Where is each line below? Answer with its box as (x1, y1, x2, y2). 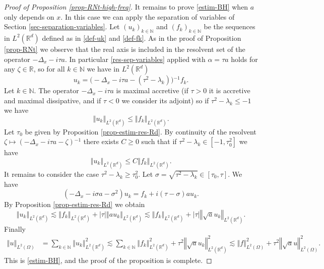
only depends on (4, 11, 54, 22)
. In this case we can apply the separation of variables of (60, 11, 235, 22)
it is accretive (209, 85, 250, 96)
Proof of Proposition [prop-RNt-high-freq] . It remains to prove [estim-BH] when (4, 2, 248, 12)
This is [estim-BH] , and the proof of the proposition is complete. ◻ (4, 254, 212, 265)
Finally (4, 223, 26, 234)
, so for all (33, 63, 65, 74)
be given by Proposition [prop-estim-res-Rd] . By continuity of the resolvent (25, 126, 256, 137)
